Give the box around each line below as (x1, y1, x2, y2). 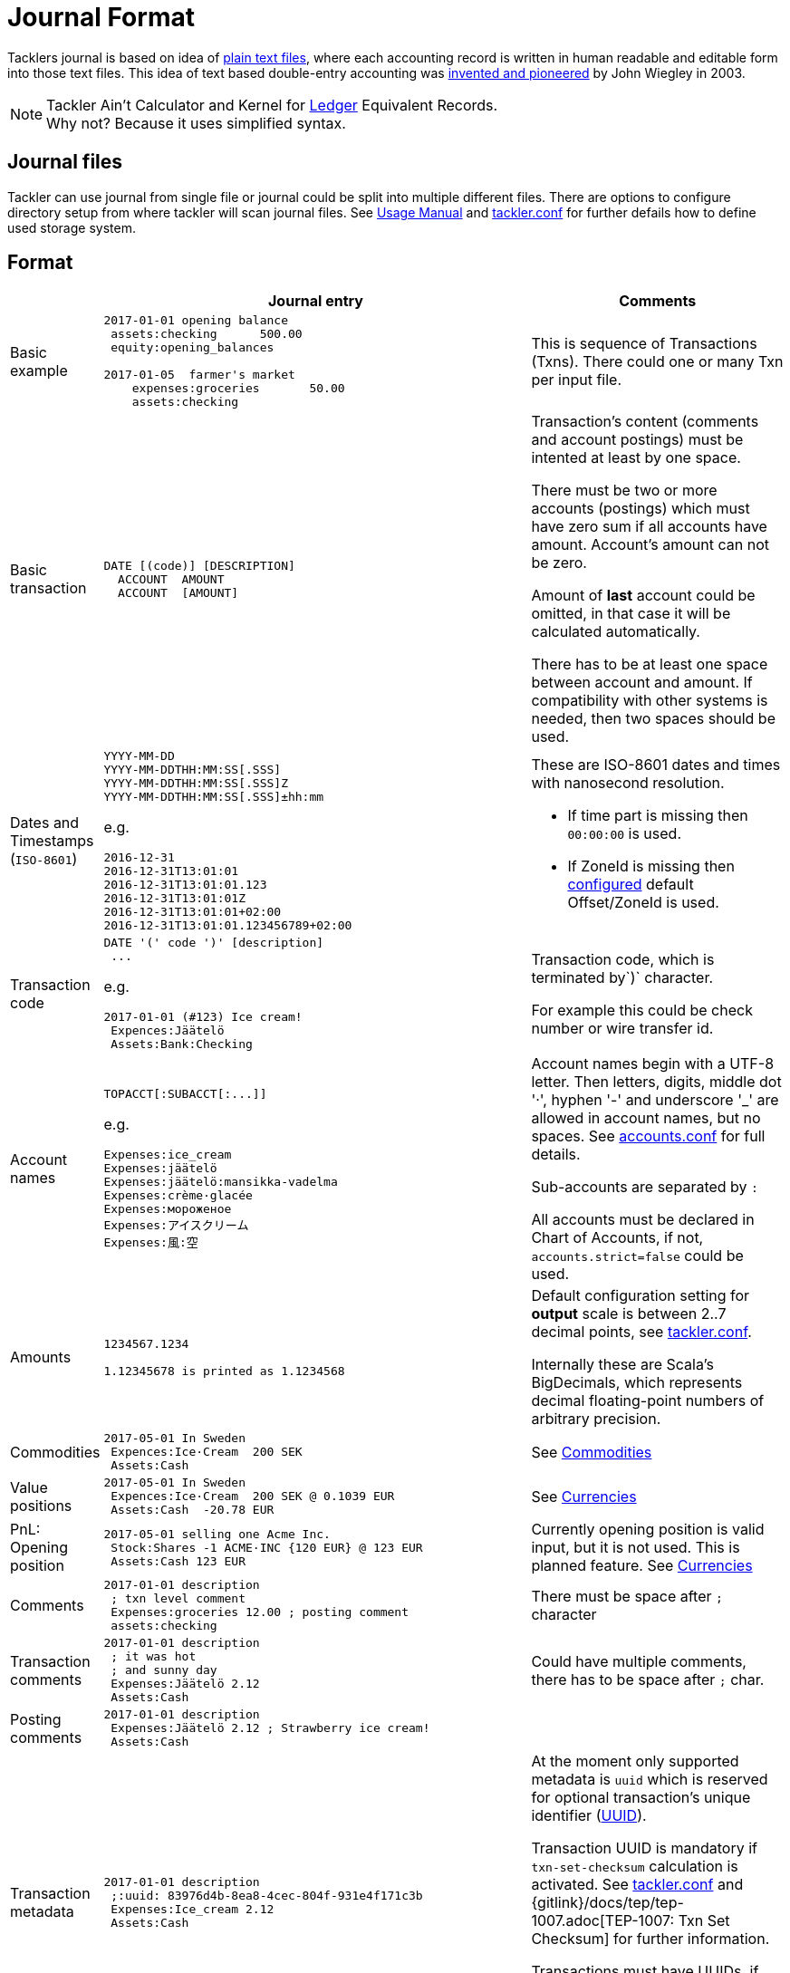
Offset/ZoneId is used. (567, 893, 719, 912)
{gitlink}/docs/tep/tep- (531, 1893, 684, 1912)
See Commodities (531, 1442, 652, 1461)
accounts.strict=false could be (531, 1246, 744, 1266)
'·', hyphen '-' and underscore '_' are (531, 1091, 779, 1110)
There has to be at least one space (531, 655, 768, 674)
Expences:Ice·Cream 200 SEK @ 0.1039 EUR (111, 1489, 395, 1504)
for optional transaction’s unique (531, 1788, 751, 1807)
